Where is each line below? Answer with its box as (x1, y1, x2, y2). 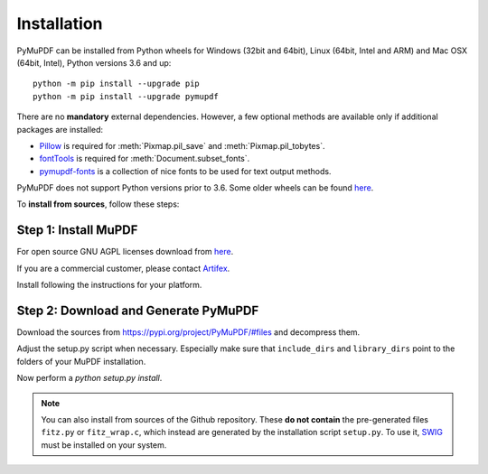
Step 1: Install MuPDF (16, 222, 138, 238)
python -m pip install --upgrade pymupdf (33, 91, 219, 101)
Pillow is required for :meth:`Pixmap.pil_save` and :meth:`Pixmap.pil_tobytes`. (39, 140, 325, 151)
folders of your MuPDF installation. (16, 356, 146, 367)
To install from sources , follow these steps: (16, 199, 180, 209)
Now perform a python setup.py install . (16, 373, 163, 384)
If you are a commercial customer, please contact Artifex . (16, 263, 230, 274)
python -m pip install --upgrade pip (33, 79, 201, 89)
